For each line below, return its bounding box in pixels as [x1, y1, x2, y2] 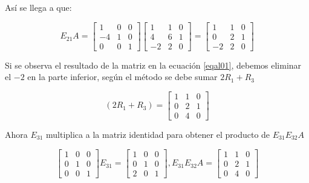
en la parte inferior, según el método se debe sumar [27, 70, 218, 83]
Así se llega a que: [5, 1, 72, 13]
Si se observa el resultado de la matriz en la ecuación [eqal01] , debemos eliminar [5, 58, 302, 71]
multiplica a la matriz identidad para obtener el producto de [46, 128, 270, 140]
